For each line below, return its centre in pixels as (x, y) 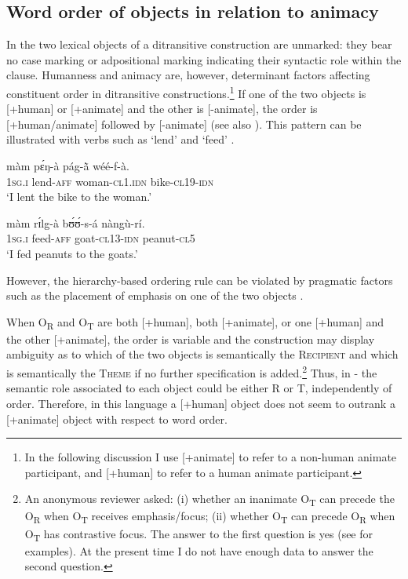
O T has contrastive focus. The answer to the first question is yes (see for (199, 534)
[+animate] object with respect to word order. (117, 419)
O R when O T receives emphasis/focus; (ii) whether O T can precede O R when (210, 517)
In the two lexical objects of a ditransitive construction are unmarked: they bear (199, 44)
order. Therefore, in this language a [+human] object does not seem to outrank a (201, 403)
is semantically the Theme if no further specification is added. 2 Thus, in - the (192, 371)
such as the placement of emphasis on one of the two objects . (155, 295)
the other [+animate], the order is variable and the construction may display (191, 339)
